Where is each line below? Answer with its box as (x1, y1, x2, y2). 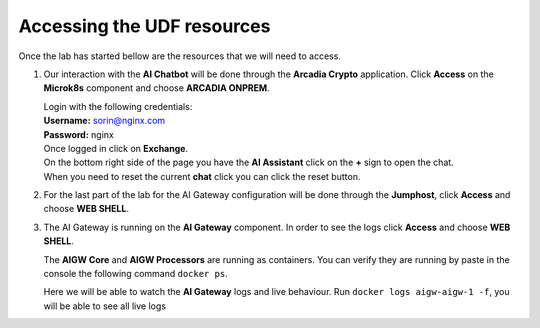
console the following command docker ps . (43, 268, 229, 280)
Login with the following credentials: (43, 100, 193, 112)
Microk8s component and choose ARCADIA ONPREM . (43, 82, 270, 94)
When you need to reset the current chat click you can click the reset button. (43, 170, 361, 182)
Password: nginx (43, 128, 114, 140)
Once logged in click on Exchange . (43, 142, 189, 154)
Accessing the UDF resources (18, 15, 271, 37)
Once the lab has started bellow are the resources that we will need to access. (18, 50, 342, 62)
